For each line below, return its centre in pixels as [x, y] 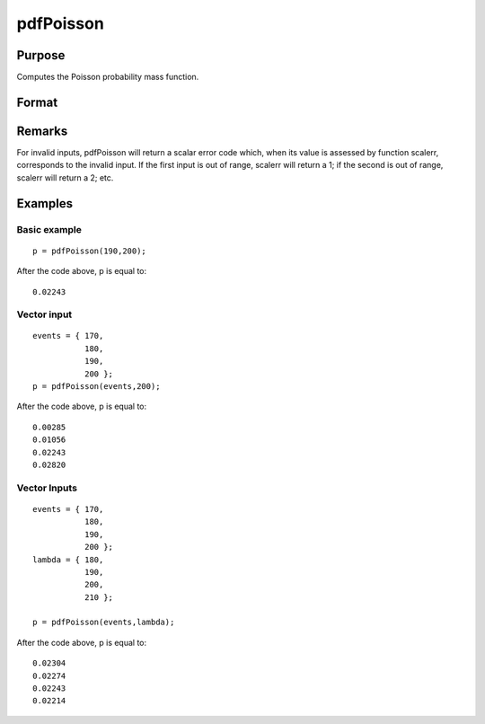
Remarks [42, 131]
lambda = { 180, [68, 560]
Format [37, 102]
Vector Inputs [47, 488]
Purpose [41, 55]
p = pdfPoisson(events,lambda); [104, 622]
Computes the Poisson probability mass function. [108, 77]
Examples [45, 203]
